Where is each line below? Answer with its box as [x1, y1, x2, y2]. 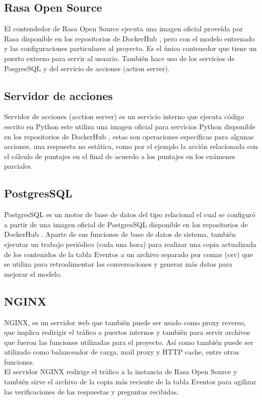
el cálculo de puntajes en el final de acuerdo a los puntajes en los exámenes [4, 151, 235, 161]
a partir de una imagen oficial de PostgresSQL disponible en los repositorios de [4, 219, 248, 229]
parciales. [4, 161, 33, 171]
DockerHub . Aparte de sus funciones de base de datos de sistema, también [4, 229, 236, 239]
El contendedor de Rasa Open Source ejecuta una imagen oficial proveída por [4, 23, 243, 34]
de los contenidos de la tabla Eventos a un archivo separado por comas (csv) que [4, 248, 253, 259]
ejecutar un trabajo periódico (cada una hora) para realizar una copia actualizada [4, 238, 256, 249]
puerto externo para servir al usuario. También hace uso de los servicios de [4, 53, 235, 63]
